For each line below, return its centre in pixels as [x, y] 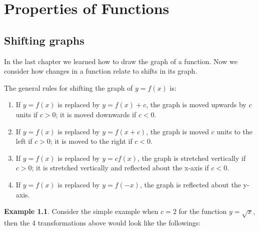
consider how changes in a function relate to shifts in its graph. [101, 71]
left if [24, 141]
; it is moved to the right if [91, 141]
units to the [234, 131]
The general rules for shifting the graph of [68, 87]
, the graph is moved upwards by [196, 104]
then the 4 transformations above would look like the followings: [102, 222]
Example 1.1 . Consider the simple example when [81, 211]
